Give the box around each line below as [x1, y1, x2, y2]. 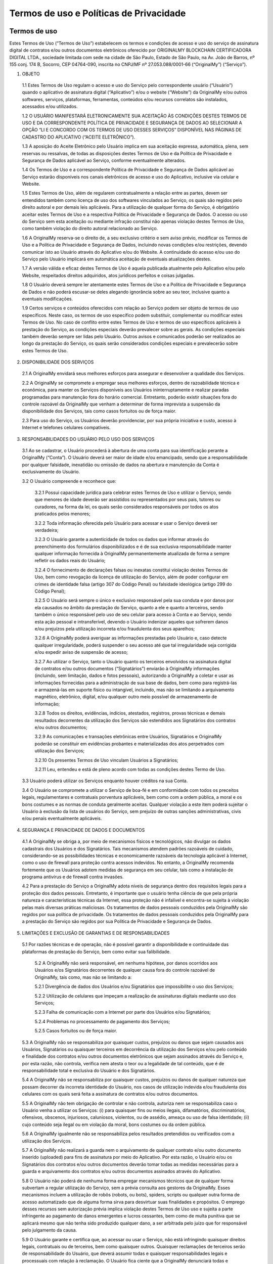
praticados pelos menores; [34, 511, 90, 517]
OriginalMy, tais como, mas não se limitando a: [34, 974, 132, 980]
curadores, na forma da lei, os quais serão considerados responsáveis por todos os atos [34, 504, 219, 510]
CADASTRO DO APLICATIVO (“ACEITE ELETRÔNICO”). [22, 134, 135, 140]
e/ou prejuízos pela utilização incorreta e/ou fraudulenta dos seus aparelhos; [34, 625, 195, 631]
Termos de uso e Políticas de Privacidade [9, 8, 186, 19]
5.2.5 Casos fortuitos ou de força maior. [34, 1028, 117, 1034]
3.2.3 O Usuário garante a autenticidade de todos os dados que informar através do [34, 536, 209, 543]
